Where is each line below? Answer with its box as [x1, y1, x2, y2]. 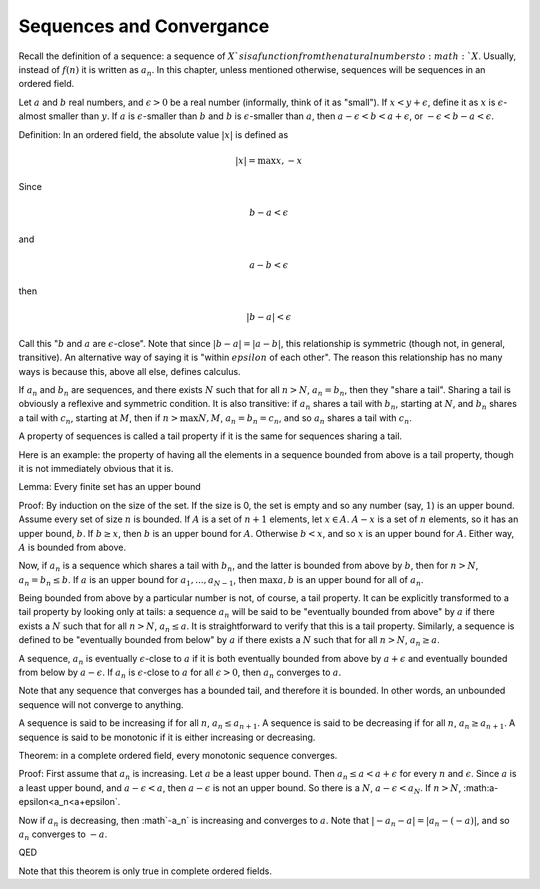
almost [18, 110, 47, 122]
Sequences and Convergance [18, 15, 270, 37]
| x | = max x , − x [235, 155, 303, 166]
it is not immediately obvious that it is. [18, 462, 174, 474]
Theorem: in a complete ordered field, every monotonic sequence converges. [18, 749, 338, 761]
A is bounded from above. [18, 541, 127, 553]
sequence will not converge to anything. [18, 698, 184, 710]
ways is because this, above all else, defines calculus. [18, 365, 241, 377]
